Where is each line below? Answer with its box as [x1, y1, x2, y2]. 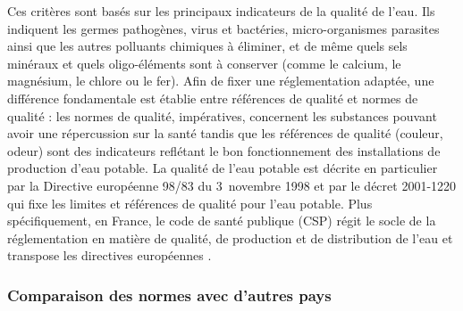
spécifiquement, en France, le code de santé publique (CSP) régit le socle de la [7, 211, 436, 230]
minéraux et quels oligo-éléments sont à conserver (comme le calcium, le [7, 53, 401, 72]
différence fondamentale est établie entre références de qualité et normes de [7, 88, 418, 107]
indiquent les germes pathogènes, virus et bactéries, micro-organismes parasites [7, 19, 440, 37]
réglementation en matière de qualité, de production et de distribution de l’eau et [7, 228, 453, 247]
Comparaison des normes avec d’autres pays [7, 283, 332, 306]
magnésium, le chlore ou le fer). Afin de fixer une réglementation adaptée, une [7, 71, 434, 90]
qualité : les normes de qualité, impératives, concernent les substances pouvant [7, 106, 437, 125]
